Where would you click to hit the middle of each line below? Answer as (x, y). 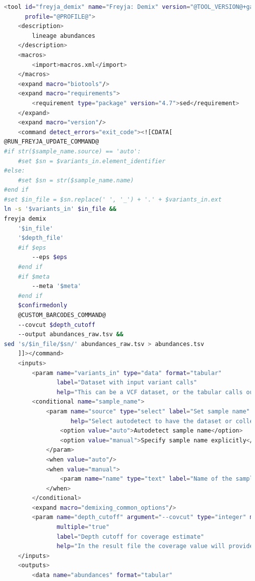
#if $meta (34, 276)
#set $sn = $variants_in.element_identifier (92, 161)
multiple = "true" (83, 527)
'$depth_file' (41, 238)
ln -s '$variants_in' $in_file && (60, 209)
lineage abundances (64, 36)
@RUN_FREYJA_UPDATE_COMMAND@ (51, 142)
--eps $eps (50, 257)
